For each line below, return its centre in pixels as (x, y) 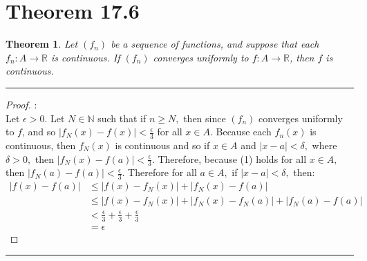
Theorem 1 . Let (42, 44)
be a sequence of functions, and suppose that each (215, 44)
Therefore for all (162, 172)
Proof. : (21, 104)
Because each (244, 132)
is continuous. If (85, 57)
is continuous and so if (162, 145)
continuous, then (41, 145)
